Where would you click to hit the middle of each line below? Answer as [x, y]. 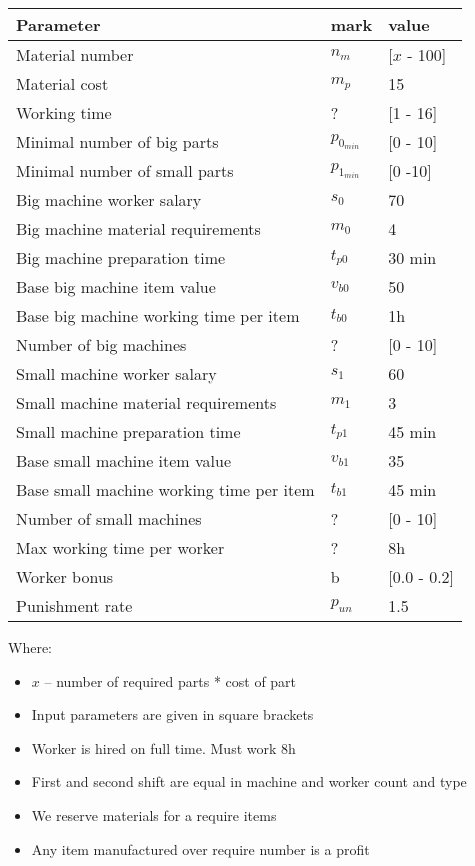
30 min [412, 257]
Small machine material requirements [146, 402]
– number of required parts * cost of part [170, 680]
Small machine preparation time [128, 431]
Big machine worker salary [109, 199]
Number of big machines [101, 344]
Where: [30, 647]
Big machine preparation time [121, 257]
